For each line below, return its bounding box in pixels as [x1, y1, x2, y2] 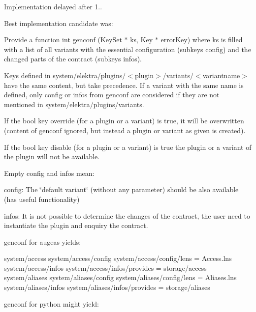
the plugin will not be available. [4, 151, 100, 162]
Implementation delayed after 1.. [4, 1, 102, 11]
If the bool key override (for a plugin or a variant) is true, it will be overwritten [4, 115, 244, 126]
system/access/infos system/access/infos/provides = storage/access [4, 262, 207, 273]
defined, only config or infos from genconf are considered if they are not [4, 89, 220, 100]
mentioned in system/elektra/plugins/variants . [4, 99, 144, 109]
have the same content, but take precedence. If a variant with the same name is [4, 80, 244, 90]
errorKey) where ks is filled [160, 34, 243, 45]
